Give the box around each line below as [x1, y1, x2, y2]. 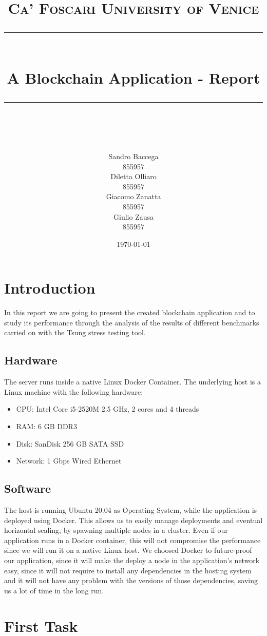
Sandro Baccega [108, 150, 159, 161]
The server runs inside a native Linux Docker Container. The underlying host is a [4, 376, 261, 387]
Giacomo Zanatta [106, 191, 161, 202]
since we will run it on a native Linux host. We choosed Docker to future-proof [4, 545, 252, 555]
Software [4, 480, 51, 496]
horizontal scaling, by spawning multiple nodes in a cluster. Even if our [4, 525, 228, 535]
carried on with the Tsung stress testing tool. [4, 327, 146, 338]
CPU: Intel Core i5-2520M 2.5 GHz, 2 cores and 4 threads [16, 403, 199, 414]
